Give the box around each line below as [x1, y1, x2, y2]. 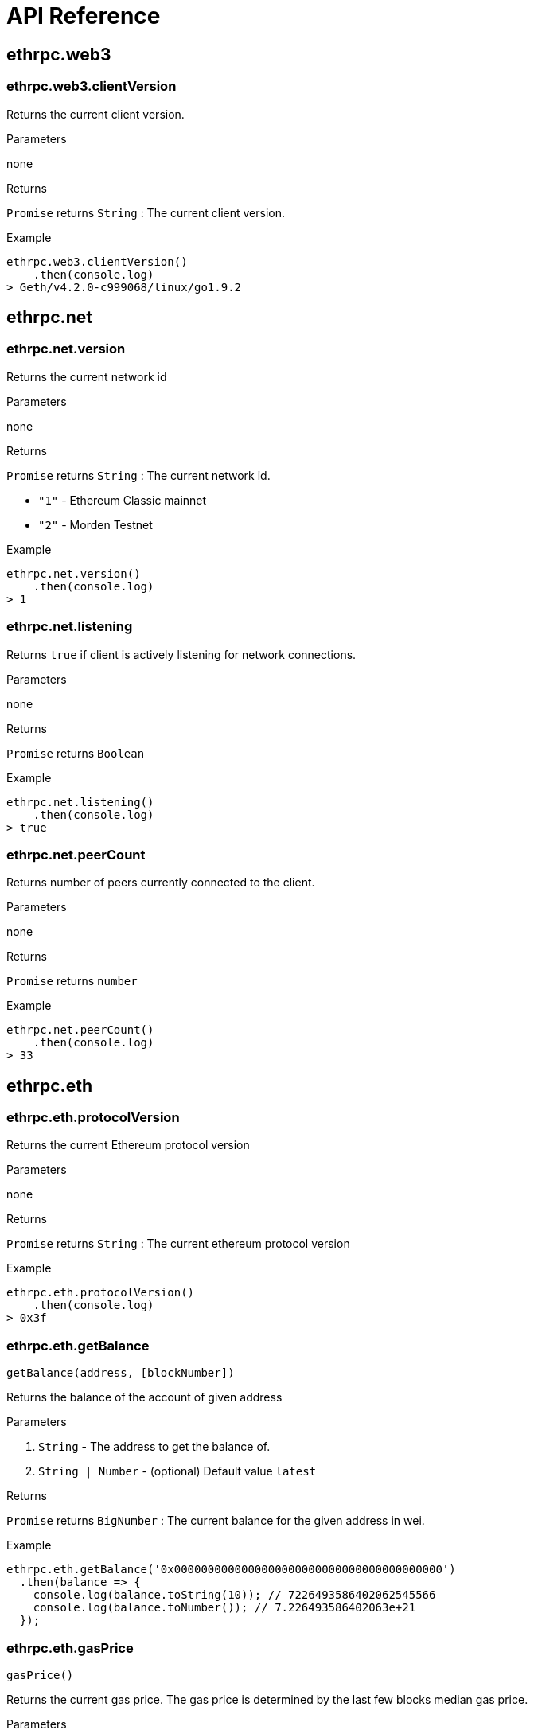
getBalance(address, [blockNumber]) [6, 1366, 235, 1380]
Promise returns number [6, 974, 138, 988]
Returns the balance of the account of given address [6, 1390, 283, 1405]
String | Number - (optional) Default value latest [38, 1464, 317, 1479]
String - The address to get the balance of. [38, 1440, 271, 1454]
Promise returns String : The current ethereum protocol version [6, 1237, 350, 1251]
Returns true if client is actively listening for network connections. [6, 647, 357, 661]
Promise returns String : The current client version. [6, 205, 286, 220]
